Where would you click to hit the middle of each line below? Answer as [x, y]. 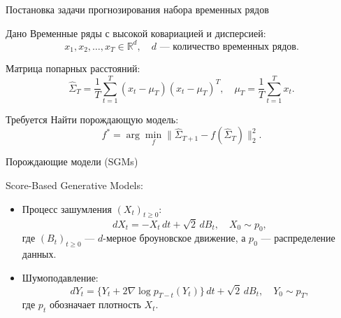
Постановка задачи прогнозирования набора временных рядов [137, 9]
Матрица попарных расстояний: [73, 68]
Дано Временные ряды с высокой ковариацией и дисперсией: [136, 33]
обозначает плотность [95, 304]
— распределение [298, 238]
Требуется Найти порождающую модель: [92, 119]
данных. [39, 254]
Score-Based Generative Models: [74, 185]
